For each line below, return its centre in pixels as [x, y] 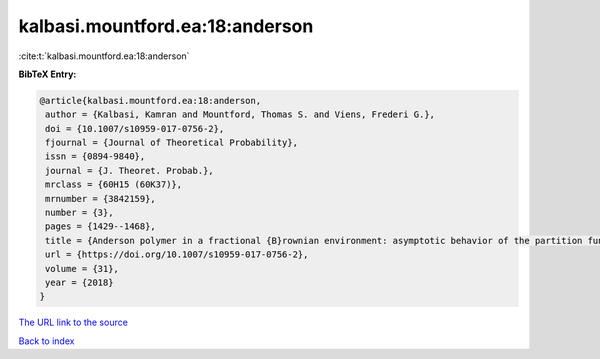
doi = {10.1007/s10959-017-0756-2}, [135, 128]
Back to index [46, 341]
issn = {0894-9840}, [95, 156]
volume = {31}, [82, 268]
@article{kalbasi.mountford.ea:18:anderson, [150, 100]
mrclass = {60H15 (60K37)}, [114, 184]
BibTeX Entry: [47, 74]
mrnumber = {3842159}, [101, 198]
